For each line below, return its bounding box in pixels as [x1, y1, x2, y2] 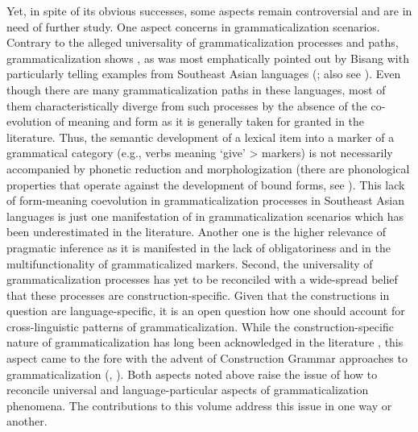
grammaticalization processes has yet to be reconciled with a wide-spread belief [6, 271, 398, 288]
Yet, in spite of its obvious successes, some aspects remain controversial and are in [6, 2, 412, 19]
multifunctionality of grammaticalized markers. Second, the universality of [6, 255, 373, 272]
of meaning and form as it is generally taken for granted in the [55, 113, 365, 130]
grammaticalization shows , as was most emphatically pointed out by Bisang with [6, 49, 409, 66]
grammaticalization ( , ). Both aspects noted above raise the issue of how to [6, 365, 378, 382]
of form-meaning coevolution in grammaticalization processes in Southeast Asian [6, 192, 405, 209]
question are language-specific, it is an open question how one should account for [6, 302, 405, 319]
